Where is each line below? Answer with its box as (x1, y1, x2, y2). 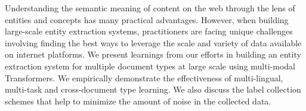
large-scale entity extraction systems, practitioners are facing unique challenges (5, 25, 293, 37)
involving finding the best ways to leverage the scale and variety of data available (5, 36, 302, 49)
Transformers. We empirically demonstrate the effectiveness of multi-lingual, (5, 71, 283, 84)
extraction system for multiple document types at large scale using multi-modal (5, 59, 295, 72)
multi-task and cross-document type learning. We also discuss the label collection (5, 83, 301, 96)
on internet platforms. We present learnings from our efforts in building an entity (5, 48, 301, 61)
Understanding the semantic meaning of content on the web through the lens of (5, 2, 295, 14)
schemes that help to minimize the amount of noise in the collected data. (5, 94, 271, 107)
